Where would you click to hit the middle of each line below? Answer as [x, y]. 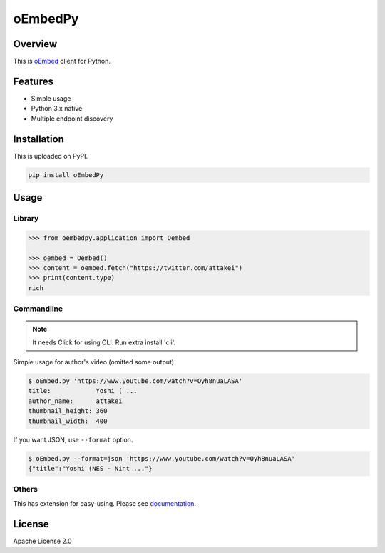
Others [26, 489]
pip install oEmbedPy [66, 175]
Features [33, 81]
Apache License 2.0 [42, 541]
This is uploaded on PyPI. [51, 156]
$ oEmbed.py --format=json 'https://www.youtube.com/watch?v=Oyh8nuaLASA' [162, 458]
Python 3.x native [57, 109]
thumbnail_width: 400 [68, 421]
